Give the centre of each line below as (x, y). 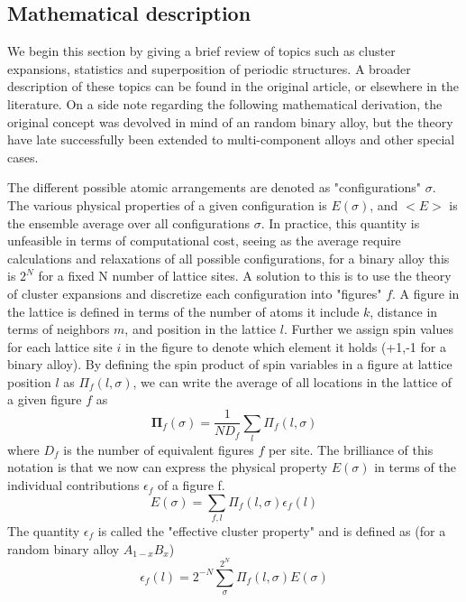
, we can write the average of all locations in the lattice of (292, 381)
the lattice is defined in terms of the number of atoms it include (183, 311)
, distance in (404, 311)
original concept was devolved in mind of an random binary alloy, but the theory (230, 121)
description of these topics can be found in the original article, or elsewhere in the (233, 86)
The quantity (44, 530)
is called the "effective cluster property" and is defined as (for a (272, 530)
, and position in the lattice (201, 329)
